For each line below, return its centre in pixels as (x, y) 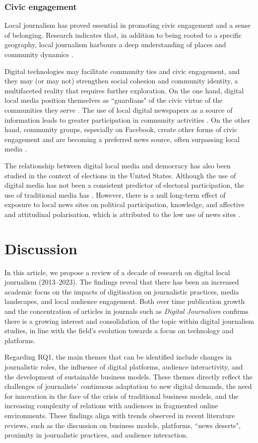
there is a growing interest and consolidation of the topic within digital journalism (129, 321)
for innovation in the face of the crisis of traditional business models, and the (122, 396)
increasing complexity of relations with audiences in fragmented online (111, 406)
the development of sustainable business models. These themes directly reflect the (129, 376)
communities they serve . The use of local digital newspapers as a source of (119, 110)
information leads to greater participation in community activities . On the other (128, 119)
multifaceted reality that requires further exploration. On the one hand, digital (124, 90)
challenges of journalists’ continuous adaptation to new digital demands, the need (128, 386)
